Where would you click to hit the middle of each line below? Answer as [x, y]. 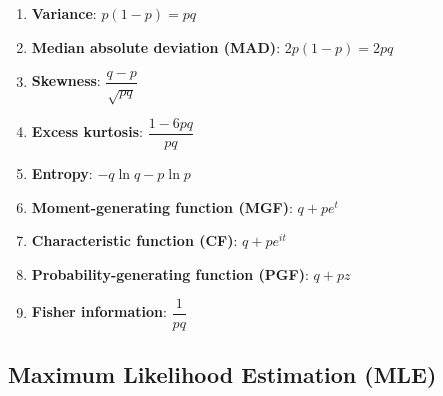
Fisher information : [99, 311]
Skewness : [66, 80]
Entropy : [62, 173]
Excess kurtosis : [87, 131]
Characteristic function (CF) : [134, 240]
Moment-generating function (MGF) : [162, 206]
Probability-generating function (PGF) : [170, 273]
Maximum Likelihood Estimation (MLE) [222, 373]
